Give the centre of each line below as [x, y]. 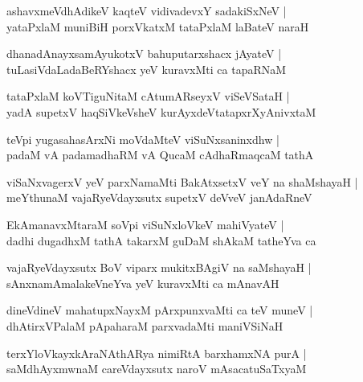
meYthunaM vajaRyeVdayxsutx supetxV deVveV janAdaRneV [159, 197]
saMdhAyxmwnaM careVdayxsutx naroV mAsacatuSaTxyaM [157, 369]
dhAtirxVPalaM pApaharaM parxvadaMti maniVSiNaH [145, 325]
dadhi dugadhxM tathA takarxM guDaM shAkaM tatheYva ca [161, 240]
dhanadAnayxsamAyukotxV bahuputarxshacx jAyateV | [144, 53]
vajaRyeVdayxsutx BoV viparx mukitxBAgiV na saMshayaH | [159, 267]
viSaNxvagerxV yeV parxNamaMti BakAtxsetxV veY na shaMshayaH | [182, 181]
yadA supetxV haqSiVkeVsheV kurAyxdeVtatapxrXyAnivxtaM [161, 111]
